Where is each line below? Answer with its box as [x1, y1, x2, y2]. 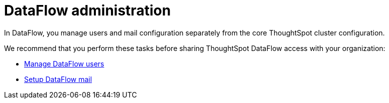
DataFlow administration [4, 2, 171, 19]
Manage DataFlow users [24, 59, 104, 68]
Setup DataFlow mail [24, 74, 92, 83]
